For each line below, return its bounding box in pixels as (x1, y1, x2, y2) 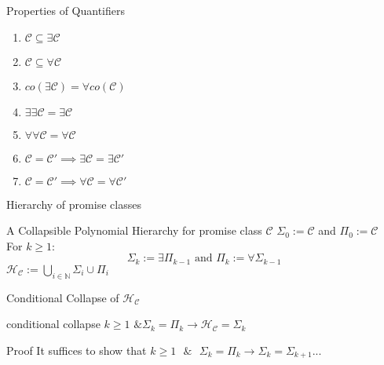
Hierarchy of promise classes (6, 195, 141, 212)
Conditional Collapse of (6, 289, 119, 305)
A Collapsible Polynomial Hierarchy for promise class (6, 222, 262, 239)
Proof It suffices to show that (6, 341, 147, 358)
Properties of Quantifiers (6, 2, 125, 18)
